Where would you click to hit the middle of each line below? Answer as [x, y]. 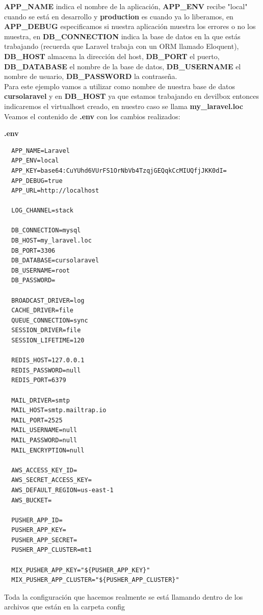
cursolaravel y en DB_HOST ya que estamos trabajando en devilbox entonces [132, 96]
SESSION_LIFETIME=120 [48, 340]
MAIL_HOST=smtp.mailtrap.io [59, 410]
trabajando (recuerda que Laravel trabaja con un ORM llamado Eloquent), [122, 46]
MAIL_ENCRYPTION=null [48, 450]
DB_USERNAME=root [41, 270]
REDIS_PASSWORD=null [46, 370]
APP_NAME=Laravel [41, 151]
